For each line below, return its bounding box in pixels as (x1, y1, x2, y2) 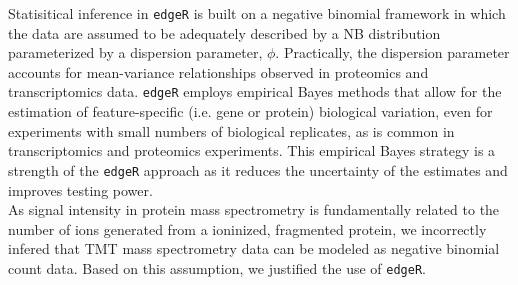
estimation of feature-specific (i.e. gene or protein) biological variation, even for (8, 101, 493, 122)
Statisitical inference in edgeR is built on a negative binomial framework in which (8, 3, 506, 23)
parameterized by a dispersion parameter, (8, 42, 263, 63)
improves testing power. (8, 179, 153, 200)
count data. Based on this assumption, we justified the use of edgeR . (8, 257, 426, 278)
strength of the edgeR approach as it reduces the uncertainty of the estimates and (8, 159, 508, 180)
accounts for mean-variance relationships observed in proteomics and (8, 61, 429, 82)
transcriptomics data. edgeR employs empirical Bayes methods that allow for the (8, 81, 502, 102)
